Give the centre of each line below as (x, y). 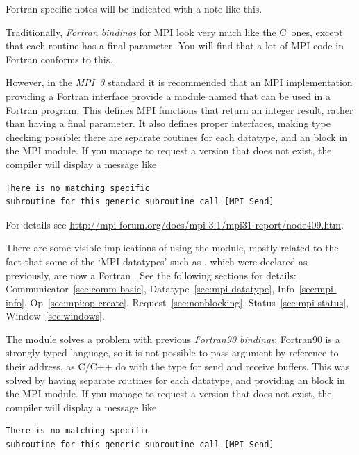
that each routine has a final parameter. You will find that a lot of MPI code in (175, 45)
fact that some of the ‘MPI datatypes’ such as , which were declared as (157, 261)
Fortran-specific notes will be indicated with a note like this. (134, 8)
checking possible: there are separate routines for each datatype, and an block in (177, 136)
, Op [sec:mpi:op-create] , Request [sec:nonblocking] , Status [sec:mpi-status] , (186, 302)
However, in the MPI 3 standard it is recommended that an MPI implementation (179, 82)
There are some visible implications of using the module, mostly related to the (172, 248)
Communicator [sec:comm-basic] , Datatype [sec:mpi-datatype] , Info (150, 289)
